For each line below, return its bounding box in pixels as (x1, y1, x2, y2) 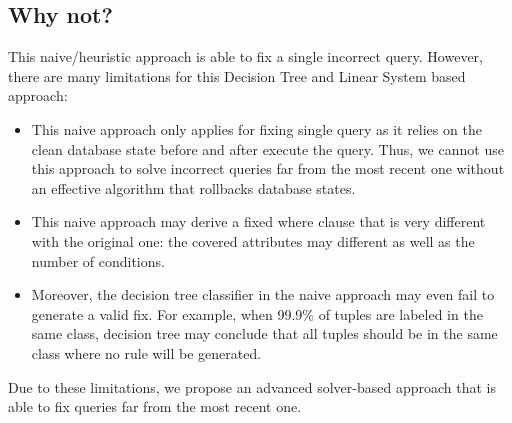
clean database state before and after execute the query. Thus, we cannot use (31, 138, 504, 159)
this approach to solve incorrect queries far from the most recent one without (31, 158, 505, 179)
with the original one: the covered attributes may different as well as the (31, 230, 475, 251)
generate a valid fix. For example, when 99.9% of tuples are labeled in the (31, 303, 483, 324)
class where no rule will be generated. (31, 342, 262, 363)
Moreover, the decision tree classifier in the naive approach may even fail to (31, 284, 495, 305)
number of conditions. (31, 250, 165, 271)
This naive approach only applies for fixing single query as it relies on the (31, 118, 482, 139)
